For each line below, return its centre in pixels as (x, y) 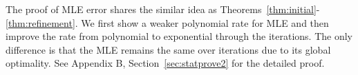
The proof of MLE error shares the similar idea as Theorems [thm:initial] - (163, 9)
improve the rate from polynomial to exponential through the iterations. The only (179, 36)
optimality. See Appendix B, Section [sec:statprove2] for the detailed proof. (165, 63)
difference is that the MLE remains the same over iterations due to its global (168, 49)
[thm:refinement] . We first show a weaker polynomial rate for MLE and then (167, 22)
